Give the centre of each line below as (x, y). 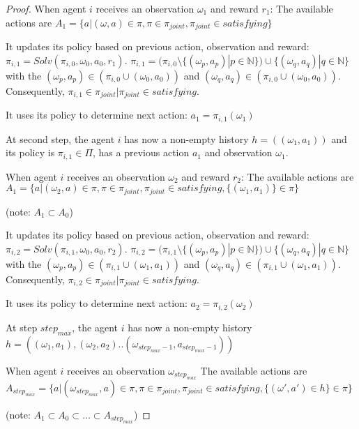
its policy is (30, 152)
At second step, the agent (60, 138)
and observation (238, 152)
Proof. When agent (46, 8)
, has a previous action (141, 152)
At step (22, 327)
